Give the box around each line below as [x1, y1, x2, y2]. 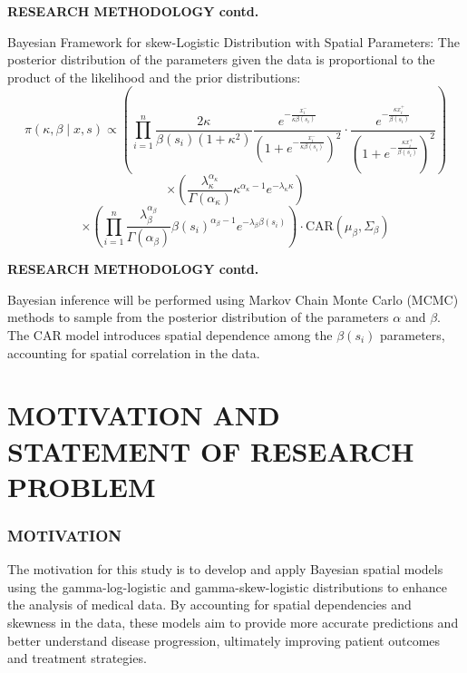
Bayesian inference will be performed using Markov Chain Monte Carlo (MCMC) [7, 289, 459, 308]
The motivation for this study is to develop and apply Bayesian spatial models [7, 560, 443, 579]
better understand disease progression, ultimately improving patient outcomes [7, 630, 441, 649]
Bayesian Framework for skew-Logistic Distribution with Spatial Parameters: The [7, 32, 460, 51]
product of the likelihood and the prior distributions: [7, 67, 301, 86]
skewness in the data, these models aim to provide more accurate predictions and [7, 612, 459, 631]
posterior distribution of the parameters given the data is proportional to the [7, 50, 435, 69]
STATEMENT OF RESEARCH [7, 432, 414, 469]
